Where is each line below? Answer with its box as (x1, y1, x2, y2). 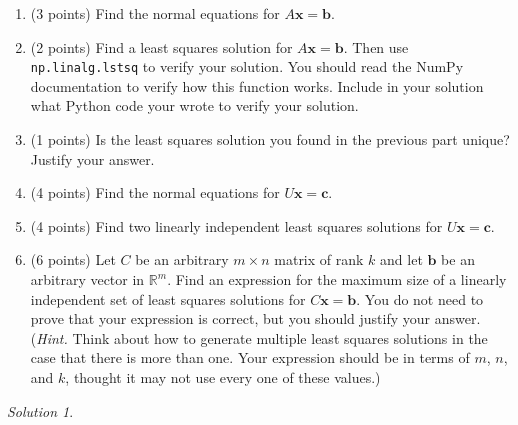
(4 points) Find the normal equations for (30, 182, 280, 203)
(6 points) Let (30, 249, 116, 270)
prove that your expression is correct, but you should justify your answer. (30, 308, 481, 329)
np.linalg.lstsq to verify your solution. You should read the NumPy (30, 56, 464, 77)
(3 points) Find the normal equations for (30, 3, 280, 23)
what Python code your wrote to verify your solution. (30, 95, 359, 116)
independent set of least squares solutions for (30, 288, 306, 309)
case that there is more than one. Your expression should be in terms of (30, 347, 470, 368)
